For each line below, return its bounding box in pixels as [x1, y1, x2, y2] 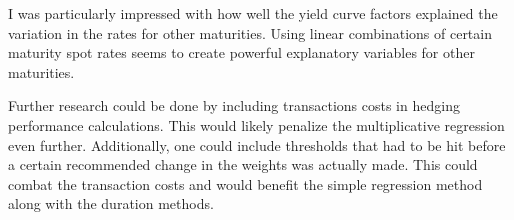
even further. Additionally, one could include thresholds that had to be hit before [8, 134, 506, 155]
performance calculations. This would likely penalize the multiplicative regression [8, 114, 505, 135]
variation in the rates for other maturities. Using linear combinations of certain [8, 22, 492, 43]
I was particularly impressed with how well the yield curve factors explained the [8, 3, 498, 23]
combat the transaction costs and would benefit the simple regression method [8, 173, 483, 194]
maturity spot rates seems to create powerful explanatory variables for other [8, 42, 475, 63]
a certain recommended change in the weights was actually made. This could [8, 154, 478, 175]
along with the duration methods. [8, 193, 214, 214]
